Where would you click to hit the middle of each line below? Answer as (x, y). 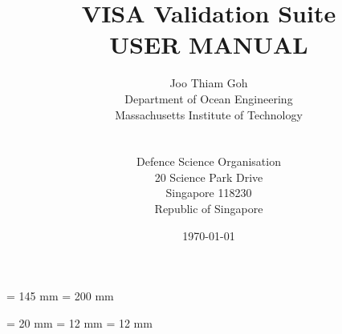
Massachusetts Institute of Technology (209, 114)
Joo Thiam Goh (209, 83)
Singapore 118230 (209, 193)
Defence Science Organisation (209, 161)
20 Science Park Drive (209, 177)
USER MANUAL (209, 44)
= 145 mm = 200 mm (60, 296)
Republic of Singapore (209, 209)
